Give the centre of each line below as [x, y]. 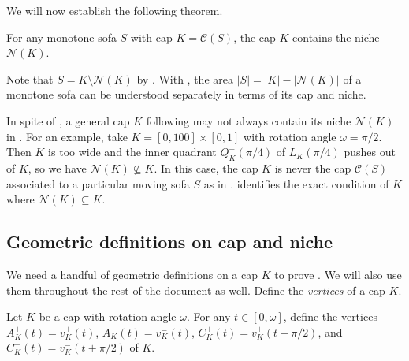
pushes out [370, 152]
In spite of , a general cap [68, 120]
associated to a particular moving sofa [98, 183]
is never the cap [313, 167]
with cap [151, 37]
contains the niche [336, 37]
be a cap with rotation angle [108, 316]
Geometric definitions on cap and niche [170, 242]
